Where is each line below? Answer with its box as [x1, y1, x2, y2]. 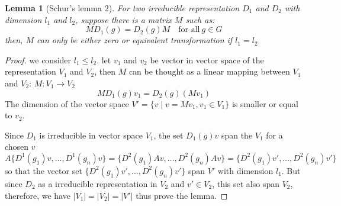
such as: [185, 13, 215, 25]
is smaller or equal [231, 97, 298, 110]
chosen [5, 140, 29, 153]
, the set [153, 128, 184, 141]
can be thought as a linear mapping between [128, 65, 290, 78]
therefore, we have [5, 189, 70, 201]
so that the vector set [5, 164, 82, 176]
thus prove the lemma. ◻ [136, 189, 228, 201]
